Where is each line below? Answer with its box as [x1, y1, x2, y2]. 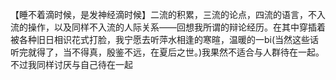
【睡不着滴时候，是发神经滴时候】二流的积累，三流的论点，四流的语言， [10, 9, 308, 20]
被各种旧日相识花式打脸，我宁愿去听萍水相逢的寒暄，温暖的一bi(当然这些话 [10, 34, 320, 45]
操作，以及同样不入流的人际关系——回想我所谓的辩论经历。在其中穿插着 [27, 21, 326, 33]
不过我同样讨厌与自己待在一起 [10, 59, 133, 70]
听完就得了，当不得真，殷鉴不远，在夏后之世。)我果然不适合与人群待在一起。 [10, 46, 325, 58]
